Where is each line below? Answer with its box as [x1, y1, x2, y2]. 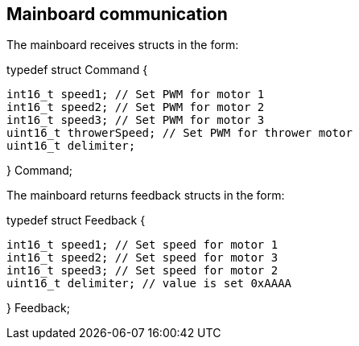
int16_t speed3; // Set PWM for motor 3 [6, 113, 265, 127]
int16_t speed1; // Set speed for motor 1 [6, 238, 279, 252]
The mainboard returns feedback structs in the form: [6, 188, 285, 203]
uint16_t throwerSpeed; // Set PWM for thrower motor [6, 126, 353, 140]
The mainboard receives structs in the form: [6, 38, 239, 52]
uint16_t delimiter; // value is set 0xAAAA [6, 277, 292, 290]
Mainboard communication [6, 4, 228, 24]
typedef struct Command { [6, 63, 148, 77]
